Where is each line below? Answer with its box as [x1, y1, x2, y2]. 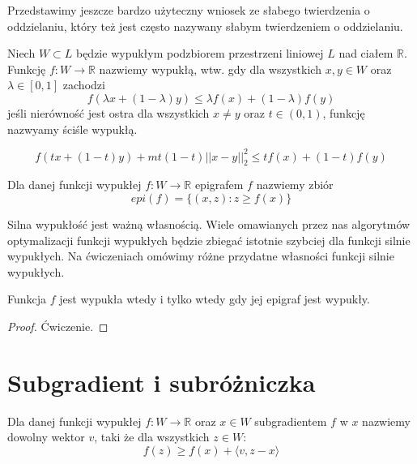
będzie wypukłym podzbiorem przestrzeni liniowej [75, 45, 324, 62]
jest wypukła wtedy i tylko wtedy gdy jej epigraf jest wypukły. [59, 290, 370, 307]
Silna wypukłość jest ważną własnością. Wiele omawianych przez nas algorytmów [7, 216, 411, 233]
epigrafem [194, 176, 244, 193]
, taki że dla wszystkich [94, 428, 210, 445]
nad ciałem [338, 45, 394, 62]
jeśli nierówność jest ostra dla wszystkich [7, 104, 210, 121]
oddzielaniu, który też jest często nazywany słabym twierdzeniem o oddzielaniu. [7, 17, 403, 34]
